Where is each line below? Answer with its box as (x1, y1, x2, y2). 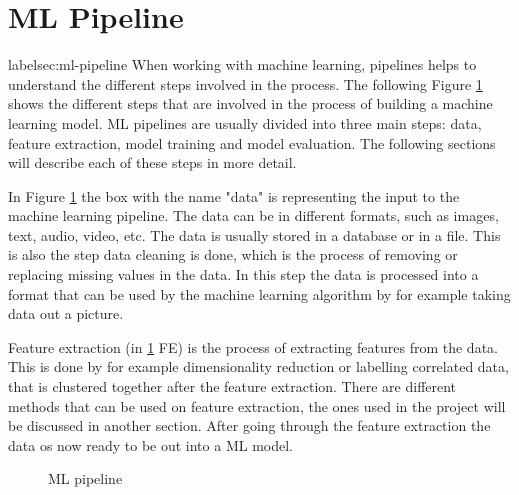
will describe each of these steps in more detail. (8, 152, 297, 173)
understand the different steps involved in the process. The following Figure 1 (8, 73, 483, 94)
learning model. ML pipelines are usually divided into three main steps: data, (8, 112, 482, 133)
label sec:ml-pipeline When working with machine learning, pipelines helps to (8, 54, 477, 75)
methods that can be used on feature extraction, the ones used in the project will (8, 395, 506, 416)
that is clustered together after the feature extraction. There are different (8, 376, 457, 397)
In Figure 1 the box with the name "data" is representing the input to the (8, 185, 460, 206)
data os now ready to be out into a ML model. (8, 434, 293, 455)
